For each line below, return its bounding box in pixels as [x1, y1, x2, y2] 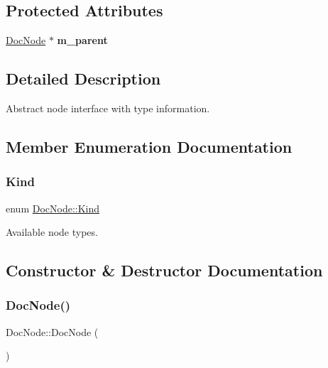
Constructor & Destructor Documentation [6, 259, 323, 281]
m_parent [57, 33, 108, 48]
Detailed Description [6, 67, 161, 90]
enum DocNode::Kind [6, 200, 100, 215]
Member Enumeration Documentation [6, 135, 293, 157]
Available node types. [6, 224, 98, 239]
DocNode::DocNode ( [6, 324, 99, 339]
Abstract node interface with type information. [6, 101, 210, 115]
